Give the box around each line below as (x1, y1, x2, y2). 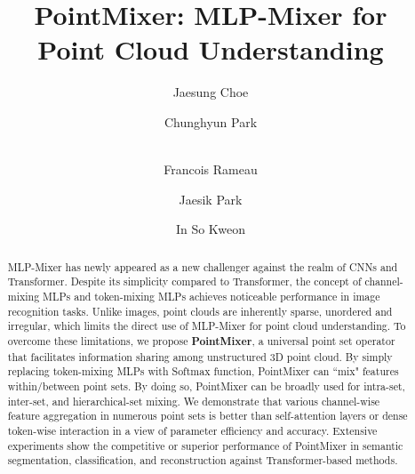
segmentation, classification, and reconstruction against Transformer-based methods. (7, 453, 398, 468)
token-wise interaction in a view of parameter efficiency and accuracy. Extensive (7, 422, 378, 438)
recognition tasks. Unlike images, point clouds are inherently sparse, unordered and (7, 303, 393, 318)
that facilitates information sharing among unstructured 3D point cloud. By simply (7, 349, 393, 364)
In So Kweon (175, 220, 246, 238)
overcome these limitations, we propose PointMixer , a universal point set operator (7, 333, 395, 349)
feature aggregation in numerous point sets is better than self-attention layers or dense (7, 408, 408, 423)
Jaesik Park (179, 189, 243, 208)
